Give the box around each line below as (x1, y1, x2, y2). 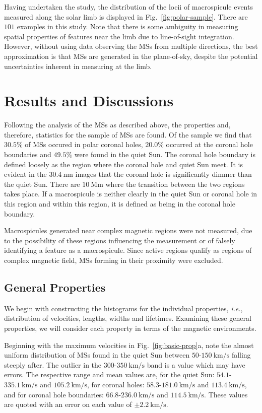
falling (231, 350, 251, 360)
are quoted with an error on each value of (4, 399, 132, 409)
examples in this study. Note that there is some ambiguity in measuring (17, 21, 238, 32)
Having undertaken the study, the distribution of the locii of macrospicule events (4, 2, 253, 12)
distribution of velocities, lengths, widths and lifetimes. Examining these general (4, 313, 251, 323)
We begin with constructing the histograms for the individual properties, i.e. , (4, 303, 243, 313)
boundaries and (4, 149, 51, 160)
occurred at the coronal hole (166, 139, 253, 150)
